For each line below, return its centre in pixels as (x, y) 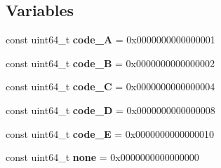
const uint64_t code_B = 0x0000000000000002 (110, 63)
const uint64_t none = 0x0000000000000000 (102, 157)
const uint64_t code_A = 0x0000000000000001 (110, 40)
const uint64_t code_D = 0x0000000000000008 (110, 110)
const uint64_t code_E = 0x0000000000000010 (110, 133)
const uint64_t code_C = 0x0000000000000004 (110, 86)
